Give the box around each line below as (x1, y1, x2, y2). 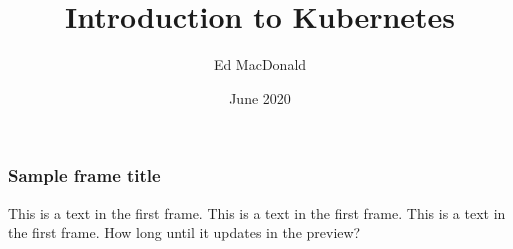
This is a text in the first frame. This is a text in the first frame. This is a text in (8, 202, 506, 223)
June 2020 (229, 87, 291, 108)
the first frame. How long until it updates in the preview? (8, 222, 361, 243)
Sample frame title (8, 163, 161, 188)
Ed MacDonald (213, 54, 307, 75)
